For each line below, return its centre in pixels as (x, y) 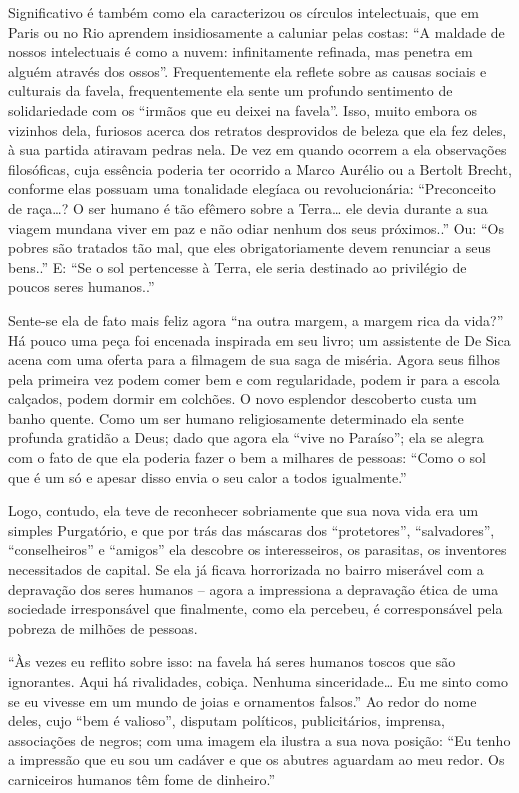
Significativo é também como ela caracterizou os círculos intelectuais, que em (243, 12)
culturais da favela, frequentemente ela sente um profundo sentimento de (230, 90)
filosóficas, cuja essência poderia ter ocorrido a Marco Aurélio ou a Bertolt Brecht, (260, 168)
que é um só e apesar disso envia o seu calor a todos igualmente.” (207, 476)
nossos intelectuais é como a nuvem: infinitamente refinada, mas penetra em (240, 51)
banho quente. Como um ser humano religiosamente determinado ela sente (236, 417)
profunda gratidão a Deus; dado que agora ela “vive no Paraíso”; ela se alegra (246, 437)
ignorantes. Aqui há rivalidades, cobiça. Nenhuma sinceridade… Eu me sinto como (258, 681)
